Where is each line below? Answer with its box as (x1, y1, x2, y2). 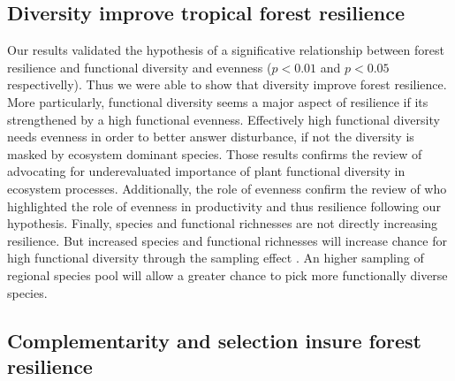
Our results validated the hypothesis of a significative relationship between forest (7, 41, 444, 59)
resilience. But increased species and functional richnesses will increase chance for (7, 231, 447, 249)
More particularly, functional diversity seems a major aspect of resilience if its (7, 92, 428, 110)
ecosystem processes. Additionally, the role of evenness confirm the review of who (7, 179, 447, 197)
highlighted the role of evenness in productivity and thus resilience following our (7, 196, 441, 215)
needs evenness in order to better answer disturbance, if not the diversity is (7, 127, 414, 146)
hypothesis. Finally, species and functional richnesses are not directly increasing (7, 214, 438, 232)
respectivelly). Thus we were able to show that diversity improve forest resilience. (7, 75, 447, 94)
